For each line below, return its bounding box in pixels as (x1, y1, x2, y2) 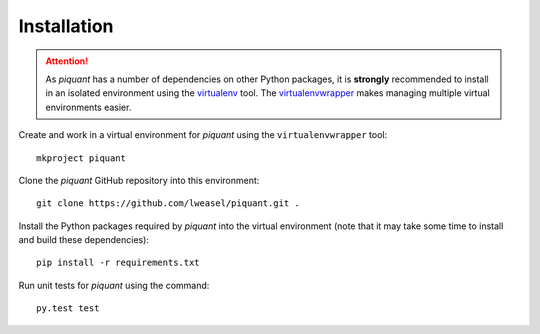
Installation (18, 15, 114, 37)
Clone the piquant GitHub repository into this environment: (18, 174, 260, 186)
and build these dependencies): (18, 234, 150, 246)
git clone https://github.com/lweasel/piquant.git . (36, 198, 300, 209)
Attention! (45, 55, 89, 67)
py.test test (36, 303, 100, 314)
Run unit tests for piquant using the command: (18, 279, 210, 291)
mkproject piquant (36, 152, 127, 164)
